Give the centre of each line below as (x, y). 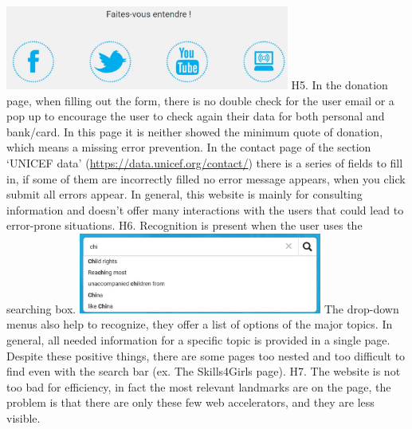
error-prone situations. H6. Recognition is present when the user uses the (184, 225)
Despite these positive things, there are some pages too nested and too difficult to (206, 355)
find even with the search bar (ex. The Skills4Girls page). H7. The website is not (204, 371)
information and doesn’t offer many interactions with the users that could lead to (205, 209)
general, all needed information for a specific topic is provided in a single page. (198, 339)
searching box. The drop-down (203, 308)
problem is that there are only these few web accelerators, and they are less (190, 402)
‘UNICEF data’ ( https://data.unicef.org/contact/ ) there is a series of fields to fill (205, 163)
